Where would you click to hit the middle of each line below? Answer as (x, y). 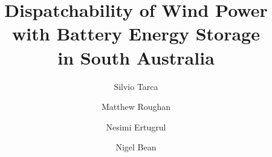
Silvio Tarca (136, 86)
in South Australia (136, 57)
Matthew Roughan (136, 107)
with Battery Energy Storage (136, 34)
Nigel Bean (136, 147)
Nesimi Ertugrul (136, 127)
